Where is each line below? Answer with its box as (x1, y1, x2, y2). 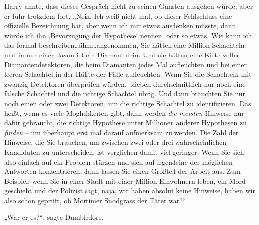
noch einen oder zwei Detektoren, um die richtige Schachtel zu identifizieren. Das (4, 98, 251, 108)
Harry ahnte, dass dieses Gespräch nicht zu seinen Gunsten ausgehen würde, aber (4, 1, 253, 11)
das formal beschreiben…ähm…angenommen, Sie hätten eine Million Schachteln (4, 40, 245, 50)
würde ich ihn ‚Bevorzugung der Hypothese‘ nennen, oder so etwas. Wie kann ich (4, 30, 252, 40)
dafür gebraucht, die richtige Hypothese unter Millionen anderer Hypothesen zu (4, 117, 247, 128)
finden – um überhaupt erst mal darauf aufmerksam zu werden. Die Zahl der (4, 127, 239, 137)
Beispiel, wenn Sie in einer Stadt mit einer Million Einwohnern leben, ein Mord (4, 175, 246, 186)
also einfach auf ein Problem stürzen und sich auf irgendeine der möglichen (4, 156, 233, 167)
